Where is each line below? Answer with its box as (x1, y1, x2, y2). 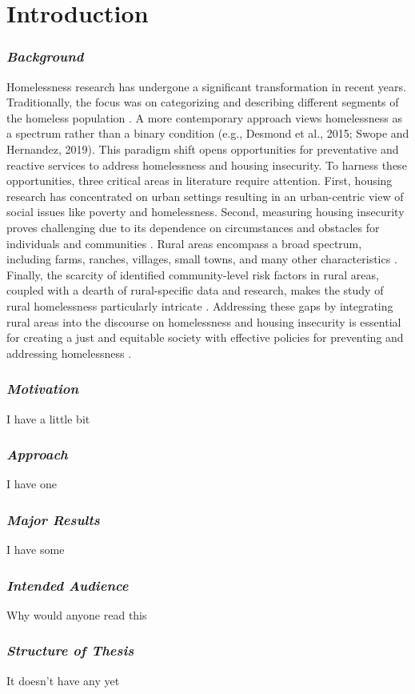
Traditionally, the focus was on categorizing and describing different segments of (6, 94, 399, 110)
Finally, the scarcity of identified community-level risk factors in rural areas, (6, 266, 379, 283)
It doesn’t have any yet (6, 672, 120, 688)
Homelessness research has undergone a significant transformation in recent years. (6, 78, 406, 94)
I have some (6, 541, 65, 558)
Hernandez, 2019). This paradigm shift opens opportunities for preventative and (6, 140, 399, 157)
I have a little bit (6, 410, 90, 427)
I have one (6, 475, 57, 492)
